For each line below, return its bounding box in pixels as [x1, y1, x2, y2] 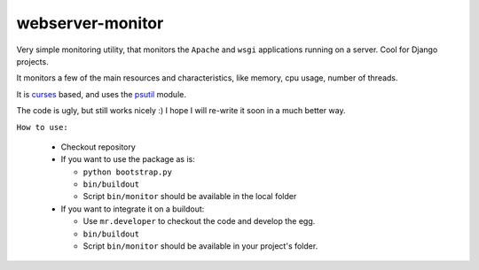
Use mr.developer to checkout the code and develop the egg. [82, 216, 316, 227]
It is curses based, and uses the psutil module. [16, 89, 186, 99]
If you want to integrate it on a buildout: [60, 204, 205, 214]
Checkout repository [60, 142, 137, 152]
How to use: [16, 122, 68, 132]
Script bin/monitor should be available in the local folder [82, 191, 297, 202]
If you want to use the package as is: [60, 154, 195, 165]
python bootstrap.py [82, 166, 173, 177]
